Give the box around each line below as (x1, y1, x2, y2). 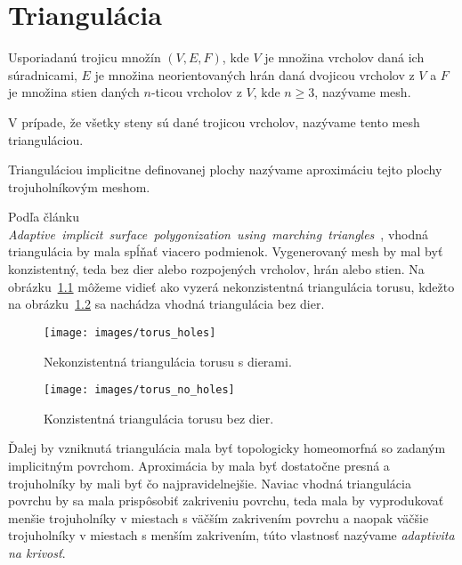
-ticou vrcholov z (150, 83, 242, 101)
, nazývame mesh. (314, 83, 411, 101)
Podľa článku (8, 207, 79, 226)
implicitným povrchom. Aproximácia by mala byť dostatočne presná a (8, 456, 390, 474)
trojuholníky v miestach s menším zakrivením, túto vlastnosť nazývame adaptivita (8, 526, 455, 545)
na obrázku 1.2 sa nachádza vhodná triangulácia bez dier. (8, 295, 325, 313)
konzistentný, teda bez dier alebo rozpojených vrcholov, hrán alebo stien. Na (8, 260, 425, 278)
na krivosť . (8, 543, 66, 561)
